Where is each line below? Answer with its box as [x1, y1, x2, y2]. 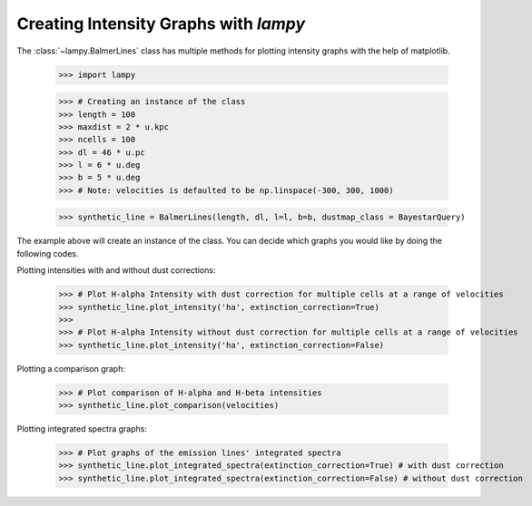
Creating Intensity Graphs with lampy [16, 14, 306, 34]
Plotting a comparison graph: [16, 363, 126, 374]
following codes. [16, 248, 79, 258]
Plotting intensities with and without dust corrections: [16, 265, 216, 276]
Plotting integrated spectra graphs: [16, 423, 147, 434]
